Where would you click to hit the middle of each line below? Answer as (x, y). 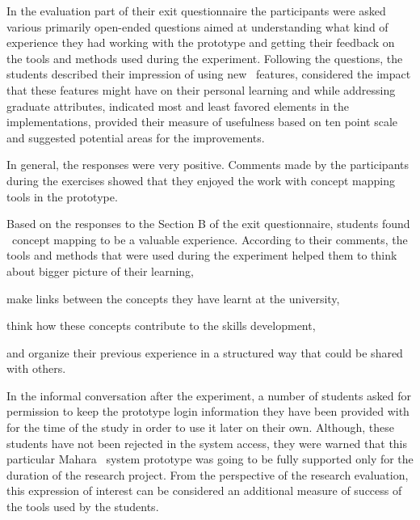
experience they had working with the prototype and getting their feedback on (201, 42)
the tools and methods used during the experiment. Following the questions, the (205, 58)
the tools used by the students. (83, 507)
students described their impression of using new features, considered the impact (209, 74)
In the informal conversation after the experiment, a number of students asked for (209, 395)
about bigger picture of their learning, (100, 271)
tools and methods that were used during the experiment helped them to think (202, 255)
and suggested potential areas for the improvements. (136, 137)
